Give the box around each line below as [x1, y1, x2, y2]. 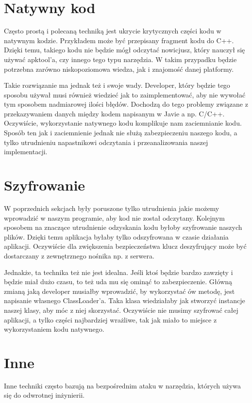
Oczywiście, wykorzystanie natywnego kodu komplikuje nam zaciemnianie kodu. [4, 118, 242, 128]
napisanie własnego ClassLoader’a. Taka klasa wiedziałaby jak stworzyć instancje [4, 295, 245, 306]
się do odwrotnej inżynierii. [4, 390, 85, 400]
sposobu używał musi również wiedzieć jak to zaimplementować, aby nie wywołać [4, 89, 246, 99]
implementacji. [4, 146, 48, 157]
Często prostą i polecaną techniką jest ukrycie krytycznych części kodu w [4, 26, 221, 36]
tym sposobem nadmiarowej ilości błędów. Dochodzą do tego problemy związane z [4, 99, 248, 109]
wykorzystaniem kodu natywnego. [4, 324, 104, 334]
